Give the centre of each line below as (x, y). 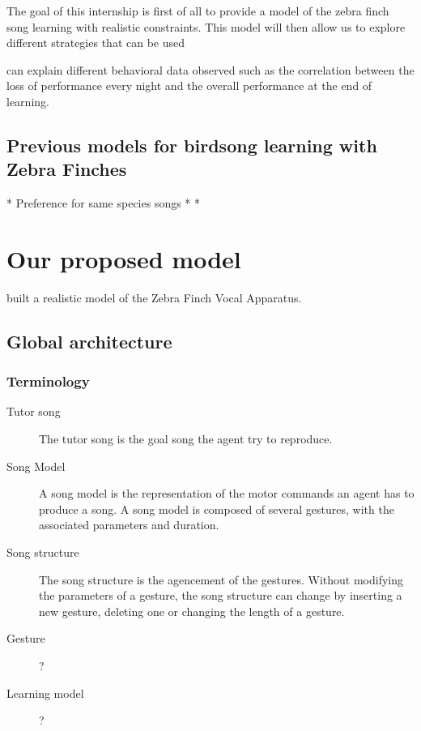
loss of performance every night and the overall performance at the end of (189, 85)
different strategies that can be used (96, 43)
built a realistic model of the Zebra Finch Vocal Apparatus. (154, 297)
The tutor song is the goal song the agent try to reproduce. (186, 439)
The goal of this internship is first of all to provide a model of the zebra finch (198, 11)
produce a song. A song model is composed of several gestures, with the (217, 509)
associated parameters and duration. (129, 525)
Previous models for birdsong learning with (192, 145)
